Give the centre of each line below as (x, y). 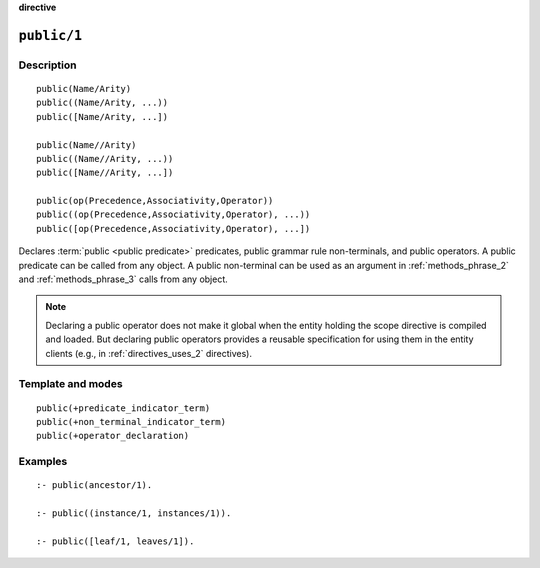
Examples (43, 462)
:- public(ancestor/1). (94, 485)
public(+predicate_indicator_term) (123, 408)
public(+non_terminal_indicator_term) (131, 421)
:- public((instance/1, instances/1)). (134, 513)
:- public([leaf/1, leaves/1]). (115, 541)
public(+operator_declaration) (113, 436)
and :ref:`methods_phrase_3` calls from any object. (123, 279)
